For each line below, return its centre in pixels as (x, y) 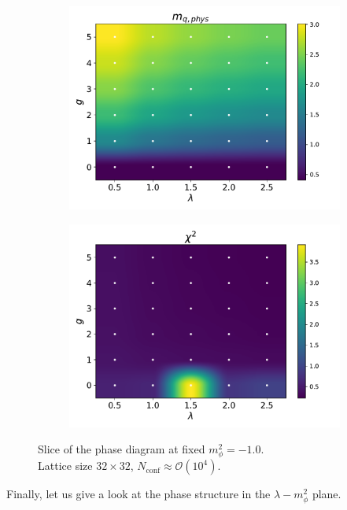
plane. (327, 494)
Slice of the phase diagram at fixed (122, 449)
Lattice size (65, 466)
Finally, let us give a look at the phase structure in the (138, 494)
